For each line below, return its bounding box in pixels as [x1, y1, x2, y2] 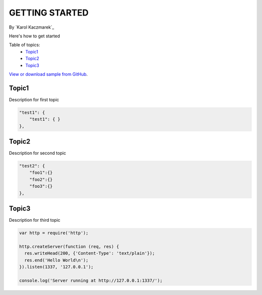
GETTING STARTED [9, 7, 89, 18]
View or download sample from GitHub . [9, 71, 88, 77]
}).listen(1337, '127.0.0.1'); [19, 264, 94, 270]
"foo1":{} [29, 170, 53, 176]
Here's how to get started [9, 33, 60, 39]
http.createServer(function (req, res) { [19, 244, 119, 249]
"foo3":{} [29, 183, 53, 189]
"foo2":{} [29, 177, 53, 182]
